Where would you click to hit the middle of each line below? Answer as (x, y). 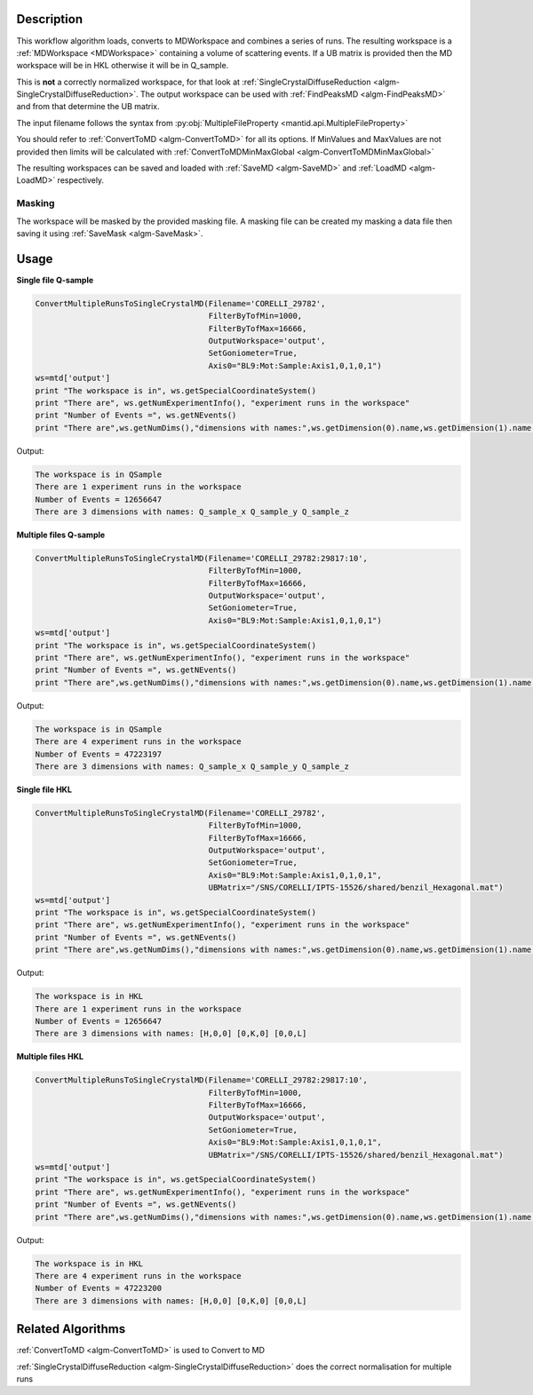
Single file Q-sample (55, 280)
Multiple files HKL (50, 1057)
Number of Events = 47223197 (99, 754)
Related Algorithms (71, 1329)
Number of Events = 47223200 (99, 1288)
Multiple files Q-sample (61, 535)
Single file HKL (44, 789)
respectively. (81, 180)
